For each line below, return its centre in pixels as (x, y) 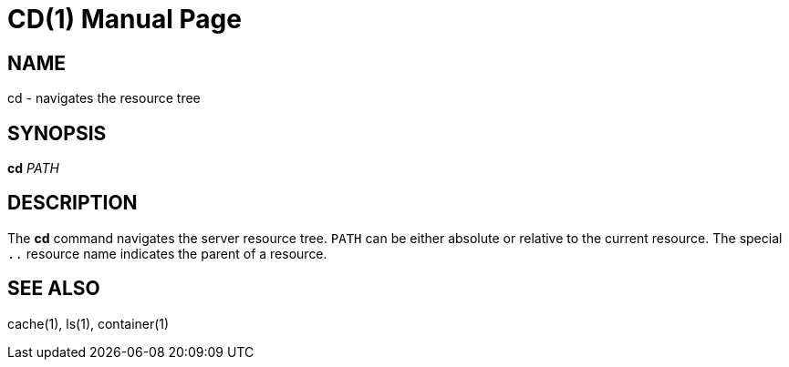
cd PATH (33, 168)
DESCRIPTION (73, 203)
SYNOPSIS (57, 133)
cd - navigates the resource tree (104, 98)
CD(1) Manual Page (125, 19)
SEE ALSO (54, 289)
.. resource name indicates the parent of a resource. (167, 253)
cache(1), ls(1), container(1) (88, 323)
